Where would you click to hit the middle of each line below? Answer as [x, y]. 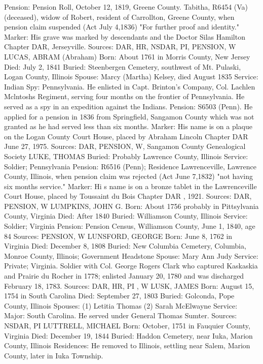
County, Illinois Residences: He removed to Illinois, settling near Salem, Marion [127, 345]
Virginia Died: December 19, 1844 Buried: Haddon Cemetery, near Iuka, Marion [128, 335]
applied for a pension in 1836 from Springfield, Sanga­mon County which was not [129, 116]
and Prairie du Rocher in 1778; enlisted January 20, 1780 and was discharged [124, 276]
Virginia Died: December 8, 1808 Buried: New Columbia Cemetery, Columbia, [125, 246]
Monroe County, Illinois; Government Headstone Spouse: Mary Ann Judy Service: [131, 255]
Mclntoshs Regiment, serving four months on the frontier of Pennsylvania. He [124, 96]
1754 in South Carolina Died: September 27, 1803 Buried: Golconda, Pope [119, 296]
